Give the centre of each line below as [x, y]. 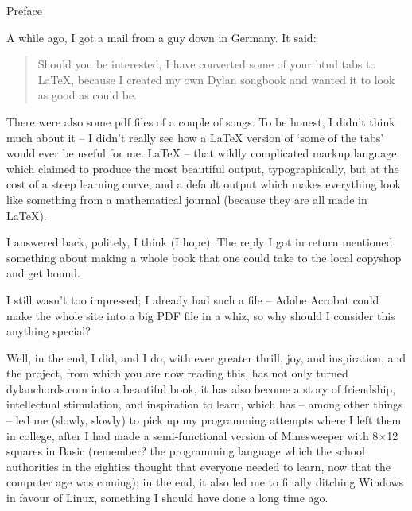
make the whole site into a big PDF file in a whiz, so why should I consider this [201, 315]
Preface [24, 10]
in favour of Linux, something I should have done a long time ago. [167, 498]
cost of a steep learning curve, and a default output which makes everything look [204, 184]
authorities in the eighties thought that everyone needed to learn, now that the [198, 466]
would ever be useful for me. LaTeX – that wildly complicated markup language [202, 153]
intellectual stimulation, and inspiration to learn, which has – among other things [205, 404]
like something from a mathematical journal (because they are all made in [187, 199]
